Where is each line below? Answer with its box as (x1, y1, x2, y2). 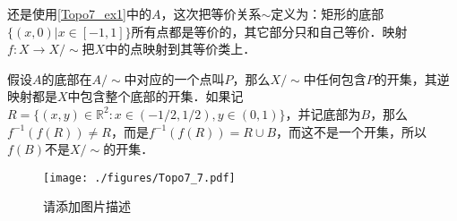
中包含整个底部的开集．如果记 (67, 87, 244, 106)
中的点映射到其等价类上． (105, 39, 256, 58)
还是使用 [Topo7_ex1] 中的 (7, 4, 152, 22)
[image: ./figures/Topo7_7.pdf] (43, 171, 236, 184)
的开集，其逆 (374, 69, 450, 88)
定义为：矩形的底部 (271, 4, 384, 22)
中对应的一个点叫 (124, 69, 225, 88)
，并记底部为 (285, 104, 361, 123)
